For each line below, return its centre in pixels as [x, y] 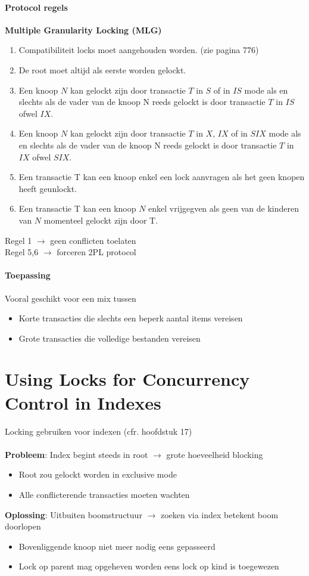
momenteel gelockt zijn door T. [101, 220]
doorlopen [23, 526]
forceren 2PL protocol [96, 252]
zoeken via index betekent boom [219, 514]
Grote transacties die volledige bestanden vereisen [110, 338]
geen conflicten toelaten [93, 240]
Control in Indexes [83, 402]
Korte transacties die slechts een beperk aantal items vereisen [131, 318]
